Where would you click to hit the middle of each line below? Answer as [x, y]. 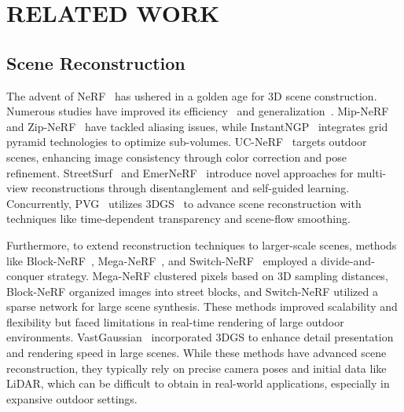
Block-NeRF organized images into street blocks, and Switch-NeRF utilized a [192, 291]
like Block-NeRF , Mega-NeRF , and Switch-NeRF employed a [162, 260]
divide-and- [347, 260]
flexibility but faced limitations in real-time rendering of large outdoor [175, 321]
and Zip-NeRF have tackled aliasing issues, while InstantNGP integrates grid [197, 126]
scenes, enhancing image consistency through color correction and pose [176, 157]
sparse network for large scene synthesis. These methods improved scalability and [202, 306]
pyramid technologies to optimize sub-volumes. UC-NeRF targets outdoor [187, 142]
